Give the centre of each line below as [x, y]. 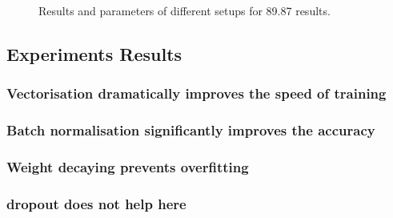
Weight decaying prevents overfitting [128, 166]
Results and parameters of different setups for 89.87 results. [184, 10]
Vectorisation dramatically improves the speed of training [196, 93]
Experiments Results [94, 53]
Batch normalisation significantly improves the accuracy [191, 130]
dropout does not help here [96, 203]
